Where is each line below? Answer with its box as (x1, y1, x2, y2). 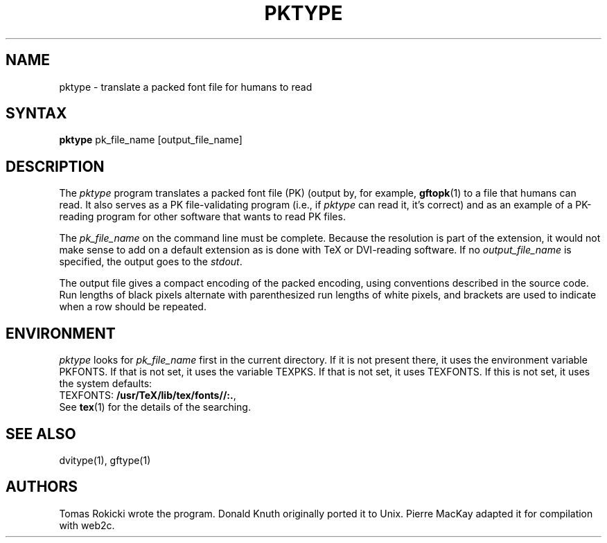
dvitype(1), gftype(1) (59, 454, 151, 466)
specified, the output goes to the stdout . (59, 256, 243, 268)
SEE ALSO (6, 425, 76, 443)
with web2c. (59, 519, 115, 531)
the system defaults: (59, 377, 152, 390)
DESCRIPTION (6, 157, 105, 175)
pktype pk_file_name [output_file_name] (59, 134, 243, 146)
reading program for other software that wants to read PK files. (59, 211, 346, 223)
